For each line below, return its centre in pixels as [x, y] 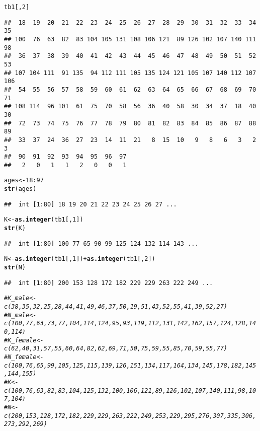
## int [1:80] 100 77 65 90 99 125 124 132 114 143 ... [101, 243]
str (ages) [20, 189]
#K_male [17, 298]
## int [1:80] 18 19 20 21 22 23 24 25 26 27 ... [91, 204]
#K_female [20, 340]
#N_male [17, 315]
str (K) [15, 228]
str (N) [15, 268]
